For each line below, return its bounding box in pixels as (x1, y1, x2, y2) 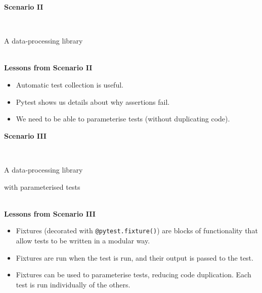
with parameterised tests (4, 181, 80, 192)
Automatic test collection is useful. (16, 79, 123, 90)
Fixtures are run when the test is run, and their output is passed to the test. (16, 252, 253, 263)
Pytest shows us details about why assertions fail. (16, 96, 170, 107)
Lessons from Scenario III (4, 208, 96, 219)
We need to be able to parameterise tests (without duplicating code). (16, 113, 230, 124)
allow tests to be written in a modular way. (16, 235, 150, 245)
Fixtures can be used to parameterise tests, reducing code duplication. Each (16, 269, 251, 280)
